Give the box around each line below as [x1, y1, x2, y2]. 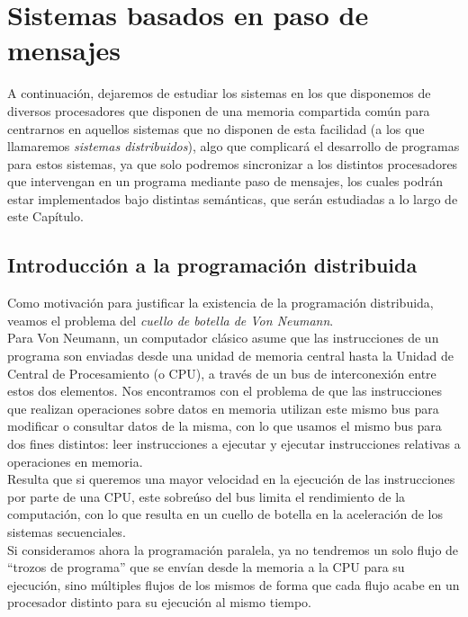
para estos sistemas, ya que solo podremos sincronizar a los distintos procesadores [7, 154, 458, 173]
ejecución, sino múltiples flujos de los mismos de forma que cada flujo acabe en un [7, 575, 460, 594]
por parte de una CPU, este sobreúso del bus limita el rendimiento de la [7, 487, 406, 505]
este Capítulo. [7, 207, 84, 226]
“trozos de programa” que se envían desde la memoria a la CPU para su [7, 558, 405, 577]
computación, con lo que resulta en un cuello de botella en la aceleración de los [7, 505, 443, 523]
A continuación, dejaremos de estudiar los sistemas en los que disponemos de [7, 84, 431, 103]
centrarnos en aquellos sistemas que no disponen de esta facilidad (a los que [7, 119, 425, 138]
